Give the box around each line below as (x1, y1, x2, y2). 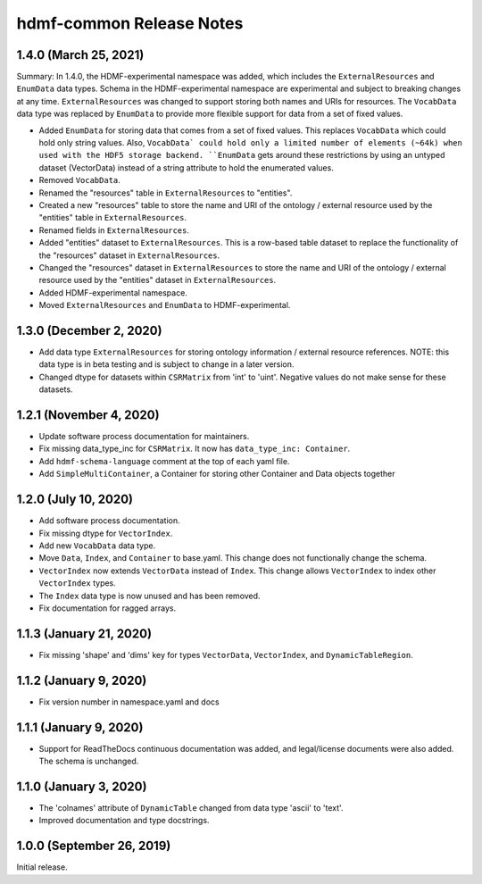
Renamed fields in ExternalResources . (38, 224, 190, 236)
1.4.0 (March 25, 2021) (16, 47, 145, 63)
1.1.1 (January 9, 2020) (16, 720, 144, 735)
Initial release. (16, 862, 68, 872)
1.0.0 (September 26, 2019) (16, 838, 171, 854)
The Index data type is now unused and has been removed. (38, 590, 261, 601)
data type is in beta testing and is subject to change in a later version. (38, 359, 295, 370)
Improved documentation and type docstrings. (38, 815, 210, 826)
